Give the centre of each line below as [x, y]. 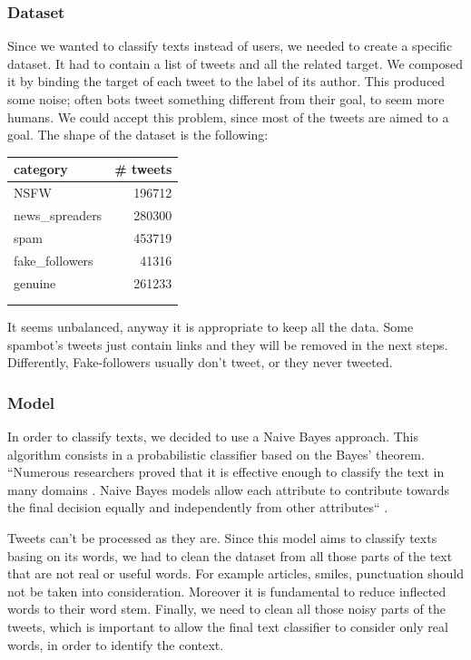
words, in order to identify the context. [116, 644]
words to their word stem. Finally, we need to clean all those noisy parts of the [226, 609]
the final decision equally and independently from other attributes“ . [198, 507]
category [41, 169]
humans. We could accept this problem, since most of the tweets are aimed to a [228, 116]
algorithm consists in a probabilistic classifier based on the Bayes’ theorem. [216, 454]
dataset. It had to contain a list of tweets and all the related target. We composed [235, 63]
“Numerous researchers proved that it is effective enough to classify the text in [226, 472]
